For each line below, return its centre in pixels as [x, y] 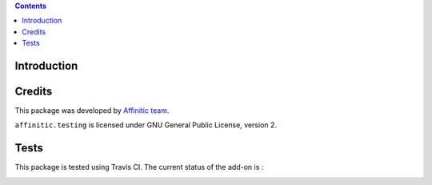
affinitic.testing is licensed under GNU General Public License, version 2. [146, 125]
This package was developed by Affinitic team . [92, 111]
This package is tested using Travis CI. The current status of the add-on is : [139, 167]
